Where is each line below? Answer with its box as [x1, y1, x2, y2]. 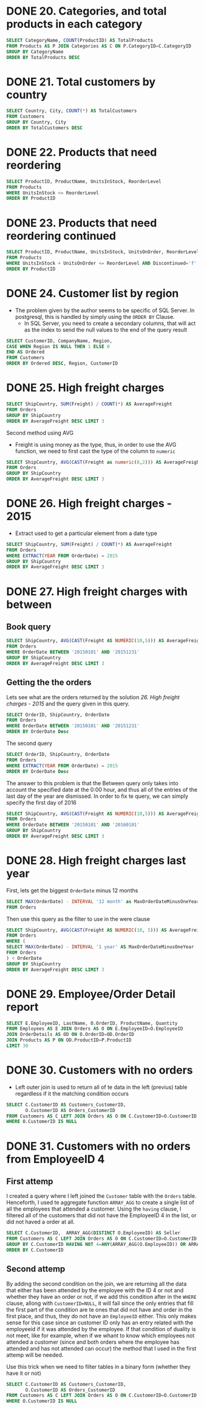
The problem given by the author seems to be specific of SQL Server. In [15, 306, 195, 314]
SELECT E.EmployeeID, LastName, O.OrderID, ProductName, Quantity [6, 1020, 178, 1026]
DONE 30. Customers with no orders [6, 1063, 193, 1077]
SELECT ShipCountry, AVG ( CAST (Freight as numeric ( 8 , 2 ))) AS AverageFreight [6, 459, 202, 465]
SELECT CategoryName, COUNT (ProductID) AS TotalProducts [6, 37, 154, 43]
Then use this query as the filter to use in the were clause [6, 915, 151, 923]
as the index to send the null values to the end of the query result [24, 326, 188, 333]
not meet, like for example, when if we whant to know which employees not [6, 1332, 195, 1339]
